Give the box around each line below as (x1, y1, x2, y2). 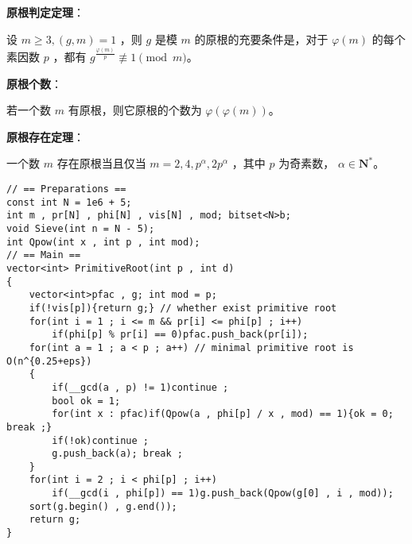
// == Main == (6, 249, 81, 261)
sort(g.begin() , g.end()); (29, 500, 177, 512)
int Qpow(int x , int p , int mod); (6, 236, 200, 248)
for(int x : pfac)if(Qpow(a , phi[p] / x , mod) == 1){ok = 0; (52, 408, 394, 420)
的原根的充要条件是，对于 (194, 30, 328, 47)
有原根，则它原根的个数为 (68, 102, 202, 118)
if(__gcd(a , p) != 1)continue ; (52, 381, 229, 393)
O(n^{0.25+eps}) (6, 355, 92, 367)
